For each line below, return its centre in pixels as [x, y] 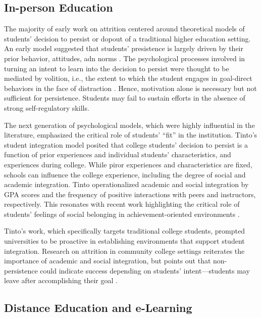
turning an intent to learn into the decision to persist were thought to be [117, 68]
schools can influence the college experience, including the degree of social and [125, 174]
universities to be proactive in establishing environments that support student [124, 241]
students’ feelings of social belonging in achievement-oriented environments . [122, 214]
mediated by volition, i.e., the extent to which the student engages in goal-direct [128, 78]
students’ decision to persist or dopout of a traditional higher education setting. [127, 38]
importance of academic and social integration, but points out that [108, 261]
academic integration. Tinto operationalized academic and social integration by [126, 184]
